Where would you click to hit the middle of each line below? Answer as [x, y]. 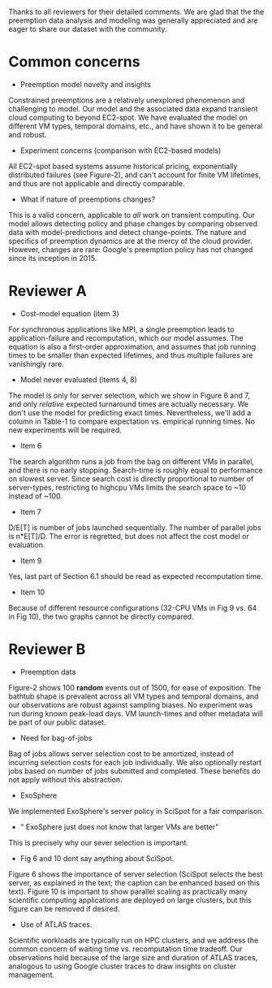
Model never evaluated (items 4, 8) [79, 379]
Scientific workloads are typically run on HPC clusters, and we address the [134, 940]
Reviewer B [47, 649]
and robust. [28, 134]
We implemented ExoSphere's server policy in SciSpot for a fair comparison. [136, 811]
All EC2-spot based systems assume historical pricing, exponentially [123, 166]
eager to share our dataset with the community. [88, 29]
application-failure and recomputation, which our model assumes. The [126, 337]
